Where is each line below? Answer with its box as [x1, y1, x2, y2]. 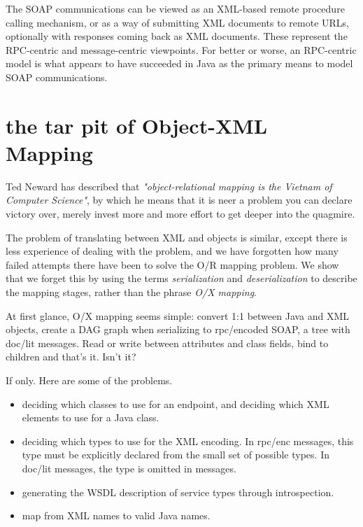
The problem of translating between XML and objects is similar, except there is [6, 230, 348, 244]
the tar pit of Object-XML [6, 111, 268, 139]
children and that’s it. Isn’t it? [6, 349, 136, 364]
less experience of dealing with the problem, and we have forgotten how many [6, 244, 339, 258]
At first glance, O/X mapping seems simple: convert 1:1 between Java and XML [6, 308, 350, 323]
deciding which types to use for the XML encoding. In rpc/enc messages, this [22, 433, 354, 448]
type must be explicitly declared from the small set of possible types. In [22, 447, 329, 462]
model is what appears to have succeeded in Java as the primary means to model [6, 56, 353, 71]
